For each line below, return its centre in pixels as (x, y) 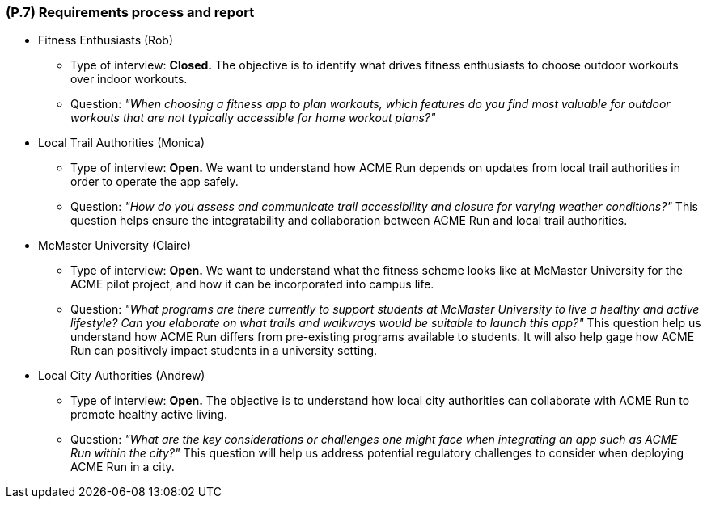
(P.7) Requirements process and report (130, 12)
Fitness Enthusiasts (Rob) (106, 40)
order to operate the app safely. (155, 182)
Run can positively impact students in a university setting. (224, 351)
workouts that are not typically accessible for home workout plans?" (253, 118)
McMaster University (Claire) (115, 246)
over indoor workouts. (129, 79)
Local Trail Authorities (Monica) (122, 143)
